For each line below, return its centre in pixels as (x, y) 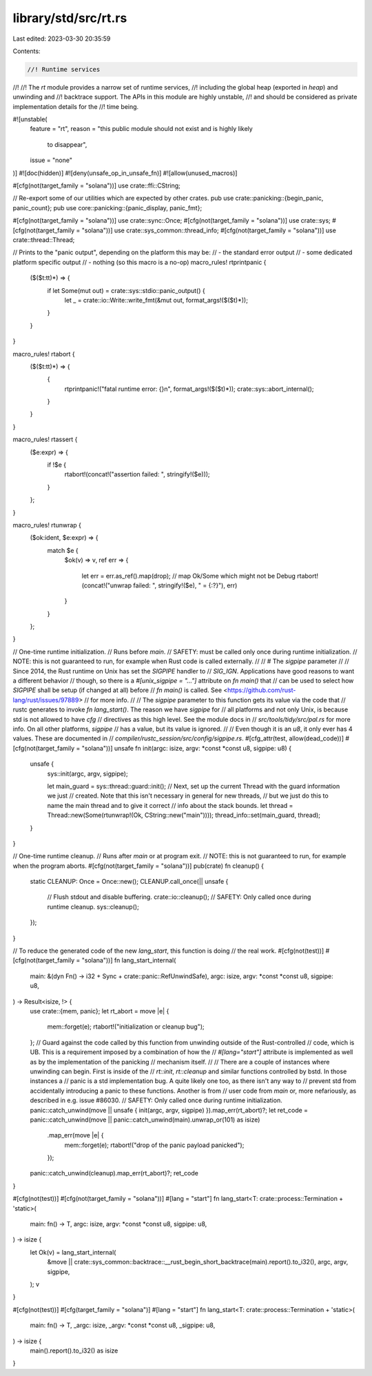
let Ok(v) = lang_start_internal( (73, 1252)
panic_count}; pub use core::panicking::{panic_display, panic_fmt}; (107, 208)
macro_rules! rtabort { (44, 354)
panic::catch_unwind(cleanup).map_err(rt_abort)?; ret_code (114, 1173)
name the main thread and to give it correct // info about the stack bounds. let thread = (170, 805)
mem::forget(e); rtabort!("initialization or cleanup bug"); (126, 1026)
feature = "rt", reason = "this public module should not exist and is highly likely (141, 129)
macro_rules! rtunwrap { (47, 525)
